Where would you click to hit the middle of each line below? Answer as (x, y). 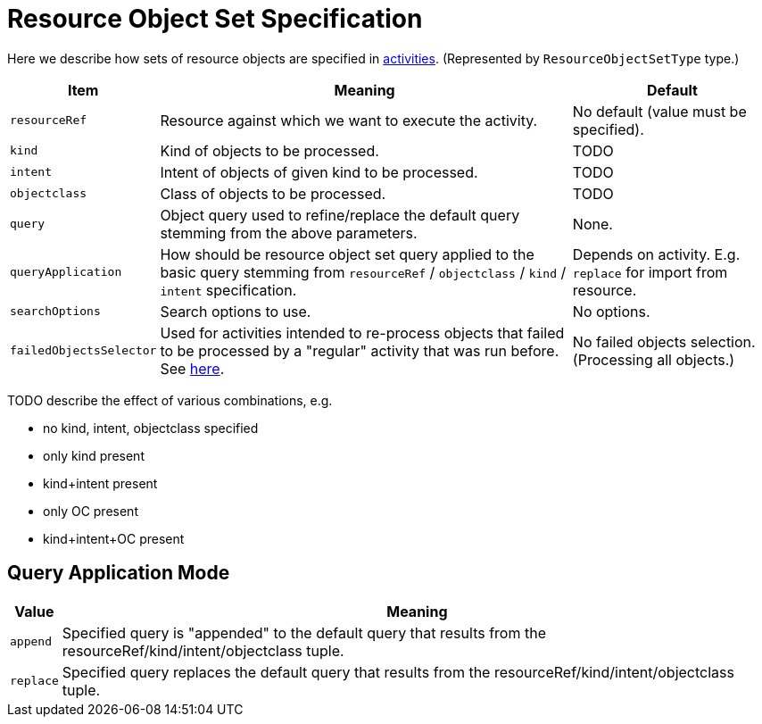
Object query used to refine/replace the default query (340, 215)
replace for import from (650, 272)
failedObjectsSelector (83, 351)
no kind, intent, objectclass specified (151, 428)
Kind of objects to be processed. (269, 150)
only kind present (94, 455)
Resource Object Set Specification (215, 19)
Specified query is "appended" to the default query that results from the (304, 632)
